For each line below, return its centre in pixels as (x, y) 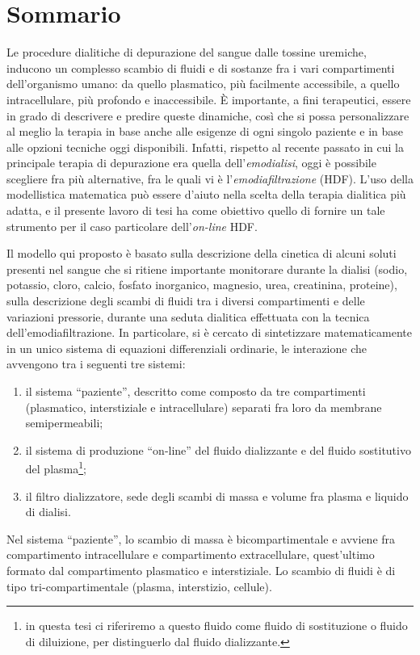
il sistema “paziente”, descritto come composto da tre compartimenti (195, 391)
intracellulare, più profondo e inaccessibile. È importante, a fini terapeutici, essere (209, 99)
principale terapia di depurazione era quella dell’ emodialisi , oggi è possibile (191, 163)
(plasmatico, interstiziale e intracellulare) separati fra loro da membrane (204, 407)
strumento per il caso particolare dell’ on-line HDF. (132, 226)
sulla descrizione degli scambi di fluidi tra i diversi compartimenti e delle (186, 301)
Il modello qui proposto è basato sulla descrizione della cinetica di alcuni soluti (202, 253)
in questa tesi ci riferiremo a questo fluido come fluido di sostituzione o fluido (216, 626)
